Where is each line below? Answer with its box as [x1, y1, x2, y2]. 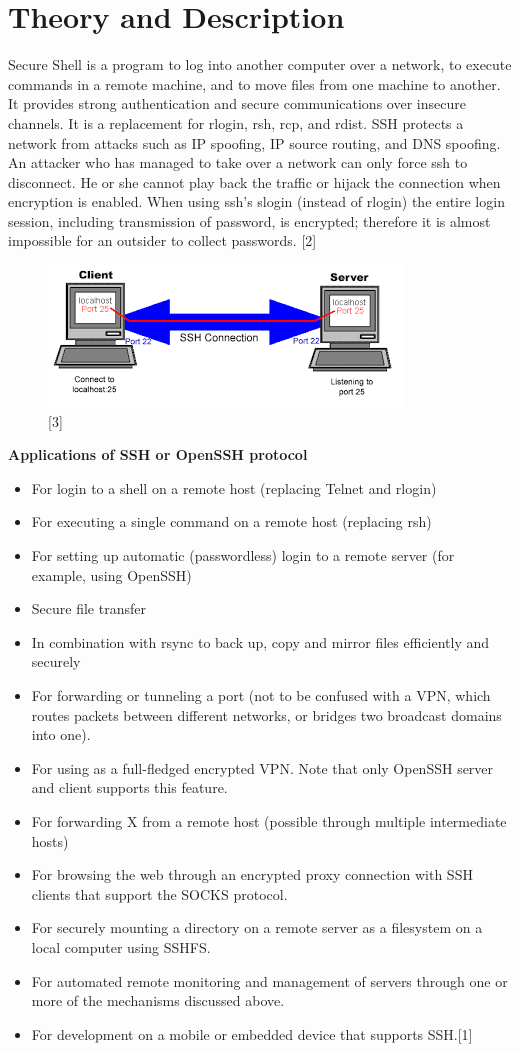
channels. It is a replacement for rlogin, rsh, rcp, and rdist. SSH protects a [8, 112, 464, 133]
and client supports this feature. [31, 777, 228, 798]
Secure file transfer [31, 598, 146, 619]
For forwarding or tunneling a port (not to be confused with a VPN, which [31, 685, 491, 705]
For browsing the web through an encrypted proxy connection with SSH [31, 864, 473, 885]
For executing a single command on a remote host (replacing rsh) [31, 511, 432, 532]
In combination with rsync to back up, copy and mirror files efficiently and [31, 631, 490, 652]
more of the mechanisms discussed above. [31, 990, 285, 1011]
